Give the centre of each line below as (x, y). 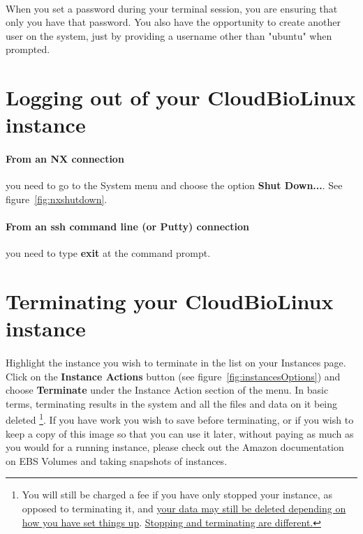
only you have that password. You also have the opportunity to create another (173, 22)
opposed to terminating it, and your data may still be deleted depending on (184, 509)
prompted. (28, 49)
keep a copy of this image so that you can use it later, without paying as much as (180, 433)
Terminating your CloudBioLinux (170, 301)
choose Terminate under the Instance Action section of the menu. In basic (167, 390)
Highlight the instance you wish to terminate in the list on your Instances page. (176, 363)
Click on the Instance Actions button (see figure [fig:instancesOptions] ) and (173, 376)
